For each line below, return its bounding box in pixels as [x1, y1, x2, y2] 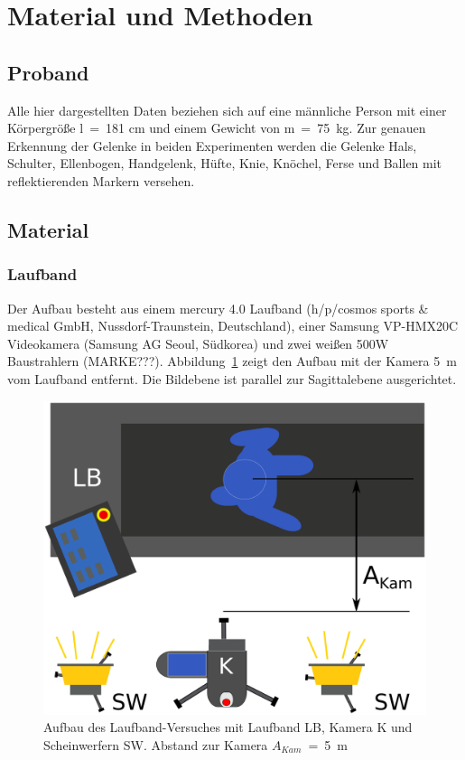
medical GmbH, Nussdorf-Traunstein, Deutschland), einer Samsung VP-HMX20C [7, 316, 459, 335]
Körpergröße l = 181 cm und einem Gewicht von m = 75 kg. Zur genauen [7, 118, 426, 137]
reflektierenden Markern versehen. [7, 171, 195, 190]
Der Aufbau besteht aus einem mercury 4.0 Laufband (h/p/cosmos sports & [7, 298, 429, 317]
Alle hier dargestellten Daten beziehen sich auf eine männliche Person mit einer [7, 100, 447, 119]
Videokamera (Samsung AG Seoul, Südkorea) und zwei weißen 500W [7, 333, 389, 352]
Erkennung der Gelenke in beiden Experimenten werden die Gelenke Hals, [7, 136, 417, 155]
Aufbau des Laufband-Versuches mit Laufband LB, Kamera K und [43, 718, 413, 737]
